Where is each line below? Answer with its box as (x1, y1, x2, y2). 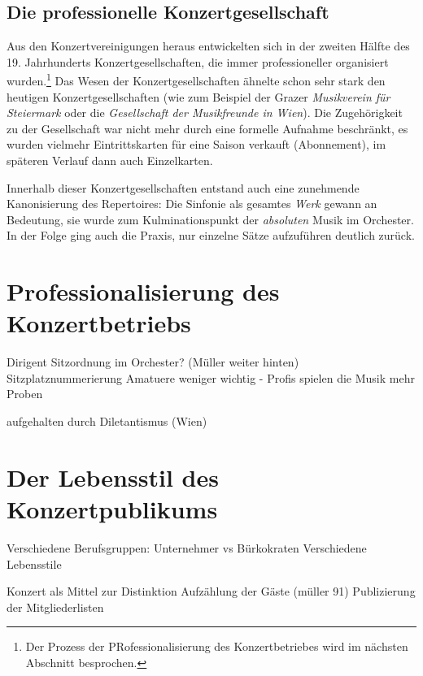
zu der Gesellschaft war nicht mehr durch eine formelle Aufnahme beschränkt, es (7, 119, 408, 136)
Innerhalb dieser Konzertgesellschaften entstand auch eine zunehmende (7, 179, 360, 196)
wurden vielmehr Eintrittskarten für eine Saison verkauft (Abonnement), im (7, 136, 386, 153)
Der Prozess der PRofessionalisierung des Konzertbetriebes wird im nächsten (25, 638, 408, 655)
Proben (7, 385, 43, 402)
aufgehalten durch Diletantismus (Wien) (7, 413, 207, 430)
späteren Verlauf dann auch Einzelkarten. (7, 152, 213, 169)
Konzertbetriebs (7, 306, 191, 340)
